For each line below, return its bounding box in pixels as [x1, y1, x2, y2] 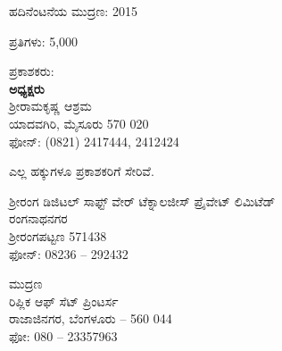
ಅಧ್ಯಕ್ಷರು [9, 79, 45, 97]
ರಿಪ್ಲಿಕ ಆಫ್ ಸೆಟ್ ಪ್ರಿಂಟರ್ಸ [9, 291, 119, 310]
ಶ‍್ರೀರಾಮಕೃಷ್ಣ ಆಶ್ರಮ [9, 96, 92, 115]
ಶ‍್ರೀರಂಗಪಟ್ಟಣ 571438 [9, 226, 107, 245]
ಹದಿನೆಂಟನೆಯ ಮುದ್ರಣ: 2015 [9, 2, 137, 20]
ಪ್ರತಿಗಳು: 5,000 [9, 31, 79, 50]
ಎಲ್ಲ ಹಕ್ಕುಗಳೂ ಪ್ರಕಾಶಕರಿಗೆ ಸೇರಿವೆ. [9, 162, 154, 180]
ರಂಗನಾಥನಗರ [9, 209, 68, 228]
